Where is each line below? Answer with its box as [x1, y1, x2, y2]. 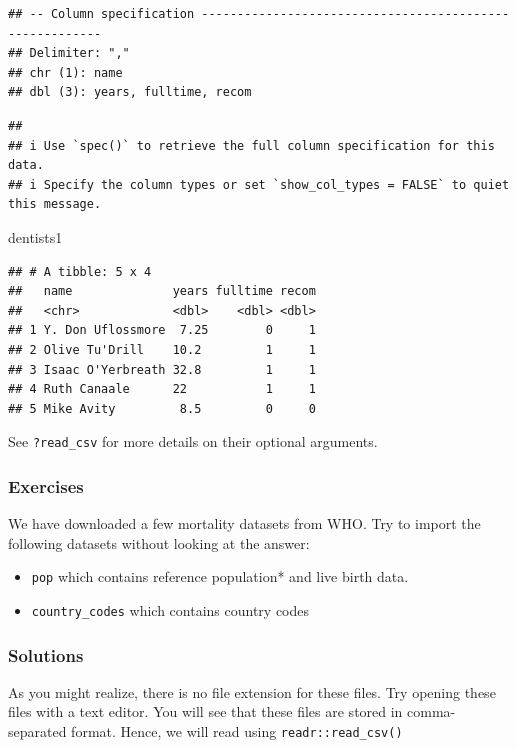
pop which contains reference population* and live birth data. [31, 566, 409, 587]
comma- [407, 701, 456, 722]
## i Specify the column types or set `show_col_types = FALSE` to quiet [8, 177, 510, 192]
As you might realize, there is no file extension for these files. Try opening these [8, 681, 496, 702]
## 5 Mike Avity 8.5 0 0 [8, 401, 316, 416]
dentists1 [8, 226, 63, 247]
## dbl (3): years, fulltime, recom [8, 85, 252, 100]
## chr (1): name [8, 65, 123, 80]
